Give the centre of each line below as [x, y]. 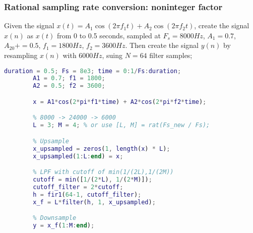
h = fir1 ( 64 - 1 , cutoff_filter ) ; [87, 194]
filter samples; [171, 55]
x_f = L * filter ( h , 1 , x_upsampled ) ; [94, 202]
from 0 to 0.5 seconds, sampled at [109, 35]
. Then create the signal [162, 45]
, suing [112, 55]
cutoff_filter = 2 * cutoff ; [78, 187]
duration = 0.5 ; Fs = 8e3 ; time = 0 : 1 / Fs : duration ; [93, 71]
